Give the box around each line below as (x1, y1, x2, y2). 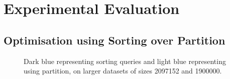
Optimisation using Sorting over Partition (4, 32, 225, 47)
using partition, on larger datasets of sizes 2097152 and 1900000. (24, 65, 222, 76)
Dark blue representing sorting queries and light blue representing (24, 55, 226, 66)
